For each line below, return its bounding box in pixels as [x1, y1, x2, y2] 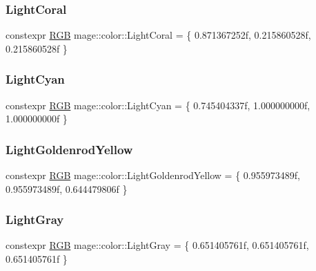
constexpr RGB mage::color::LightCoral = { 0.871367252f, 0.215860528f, [6, 28, 311, 42]
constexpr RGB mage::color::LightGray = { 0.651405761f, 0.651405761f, [6, 238, 309, 252]
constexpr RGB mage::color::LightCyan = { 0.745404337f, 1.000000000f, [6, 97, 310, 112]
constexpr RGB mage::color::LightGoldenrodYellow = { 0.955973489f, [6, 168, 300, 183]
